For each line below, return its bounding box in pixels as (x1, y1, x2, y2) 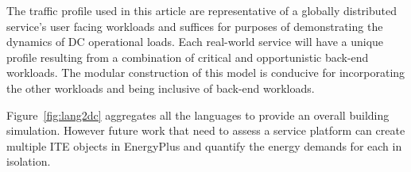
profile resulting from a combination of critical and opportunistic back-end (6, 48, 369, 65)
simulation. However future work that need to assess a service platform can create (6, 122, 405, 139)
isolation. (6, 153, 51, 170)
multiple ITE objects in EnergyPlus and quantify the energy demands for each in (6, 137, 402, 154)
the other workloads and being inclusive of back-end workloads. (6, 79, 315, 96)
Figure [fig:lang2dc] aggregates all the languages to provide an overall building (6, 106, 390, 123)
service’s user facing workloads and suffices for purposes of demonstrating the (6, 17, 383, 34)
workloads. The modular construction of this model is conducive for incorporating (6, 64, 405, 81)
